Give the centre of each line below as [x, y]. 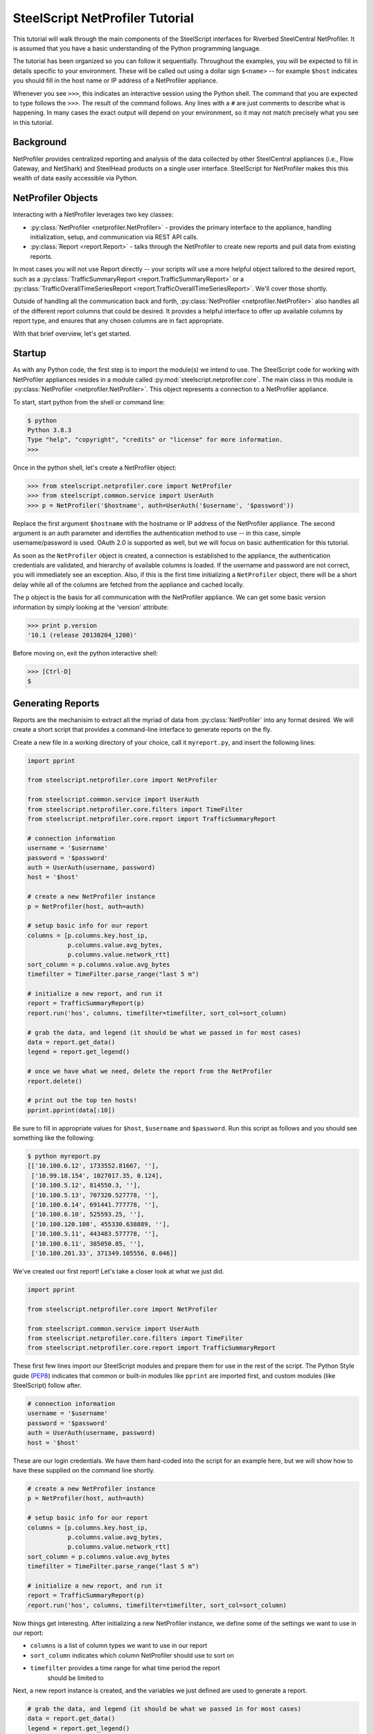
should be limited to [75, 1678]
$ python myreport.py [64, 1156]
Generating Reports [56, 703]
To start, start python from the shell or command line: [89, 402]
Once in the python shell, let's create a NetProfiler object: [95, 467]
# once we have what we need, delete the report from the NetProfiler [150, 1071]
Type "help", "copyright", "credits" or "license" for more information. [155, 440]
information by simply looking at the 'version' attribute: [91, 607]
